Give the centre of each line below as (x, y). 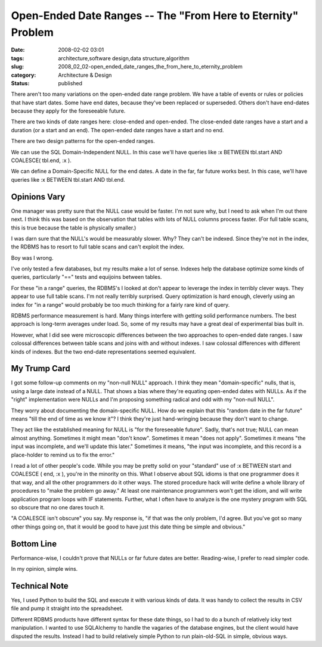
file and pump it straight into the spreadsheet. (67, 608)
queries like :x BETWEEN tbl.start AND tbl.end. (68, 179)
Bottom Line (34, 544)
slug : (17, 67)
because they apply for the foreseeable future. (68, 111)
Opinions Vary (38, 197)
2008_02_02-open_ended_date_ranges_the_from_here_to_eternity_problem (150, 67)
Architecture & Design (85, 75)
